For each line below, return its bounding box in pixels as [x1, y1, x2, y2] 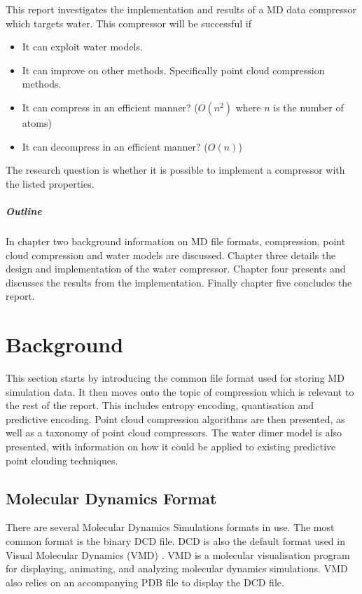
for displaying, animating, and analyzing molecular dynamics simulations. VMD [6, 561, 348, 576]
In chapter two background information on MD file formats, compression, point [6, 233, 346, 248]
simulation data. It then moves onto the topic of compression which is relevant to [6, 384, 354, 399]
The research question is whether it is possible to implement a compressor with [6, 163, 345, 177]
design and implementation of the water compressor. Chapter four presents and [6, 261, 346, 276]
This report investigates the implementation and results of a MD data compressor [6, 2, 357, 16]
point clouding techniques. [6, 453, 118, 467]
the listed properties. [6, 176, 95, 191]
